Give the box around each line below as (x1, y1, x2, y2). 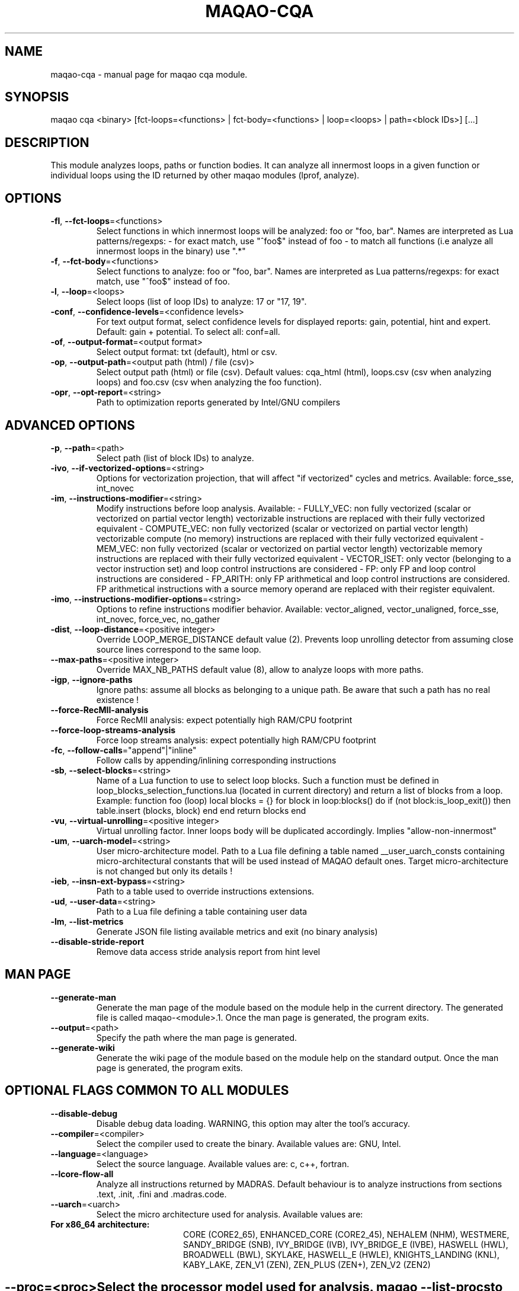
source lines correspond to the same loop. (96, 644, 261, 654)
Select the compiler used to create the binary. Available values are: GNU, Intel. (96, 1138, 401, 1149)
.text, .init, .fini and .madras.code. (96, 1188, 227, 1199)
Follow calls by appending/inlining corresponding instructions (96, 755, 337, 765)
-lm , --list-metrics (50, 916, 124, 926)
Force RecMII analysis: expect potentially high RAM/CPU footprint (96, 714, 353, 725)
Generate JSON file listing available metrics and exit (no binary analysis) (96, 926, 378, 937)
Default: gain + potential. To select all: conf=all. (96, 327, 280, 337)
